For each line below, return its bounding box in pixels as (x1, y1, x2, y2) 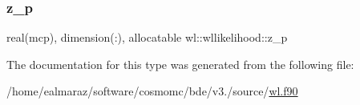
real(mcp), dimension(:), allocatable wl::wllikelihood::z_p (6, 29, 288, 46)
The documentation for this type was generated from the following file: (6, 55, 354, 72)
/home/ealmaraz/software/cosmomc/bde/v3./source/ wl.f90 (6, 83, 298, 99)
